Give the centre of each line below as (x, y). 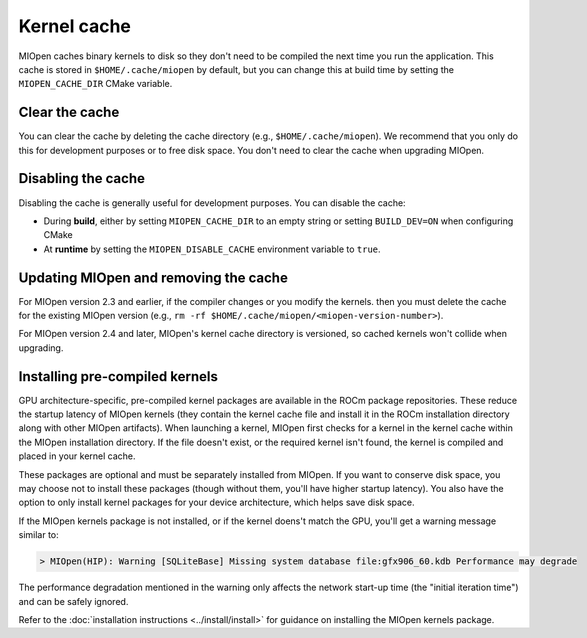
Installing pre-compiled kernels (118, 376)
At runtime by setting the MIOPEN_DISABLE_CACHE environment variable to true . (212, 249)
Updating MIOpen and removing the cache (153, 277)
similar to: (38, 535)
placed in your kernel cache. (77, 456)
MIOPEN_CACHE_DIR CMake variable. (95, 84)
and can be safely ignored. (73, 601)
